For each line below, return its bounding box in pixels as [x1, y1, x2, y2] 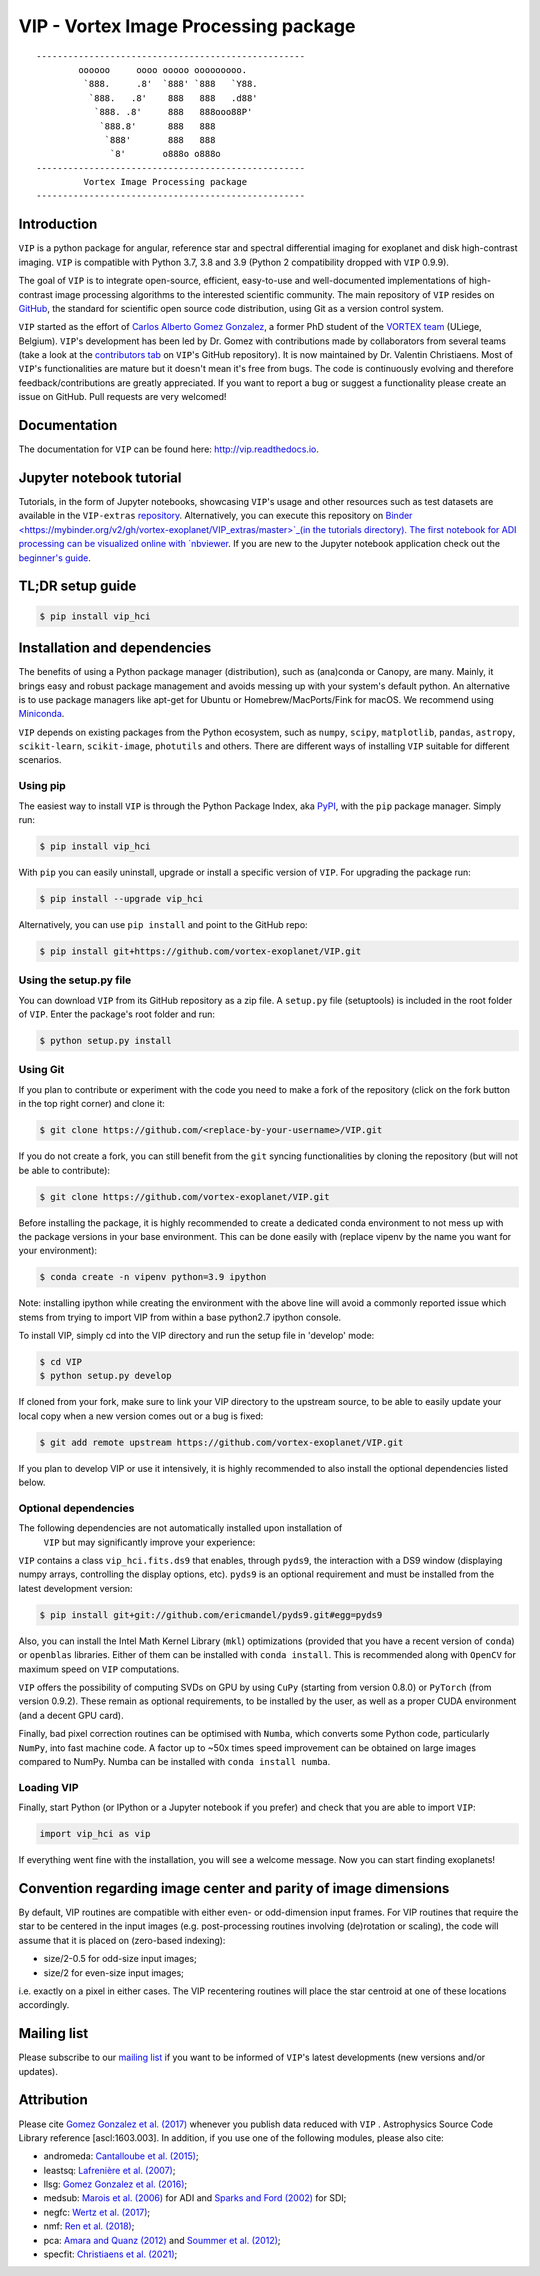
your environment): [18, 1245, 98, 1257]
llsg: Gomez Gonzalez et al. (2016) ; [43, 2178, 188, 2190]
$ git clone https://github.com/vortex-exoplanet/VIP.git [39, 1191, 330, 1202]
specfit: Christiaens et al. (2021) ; [43, 2248, 178, 2260]
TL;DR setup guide [18, 578, 137, 595]
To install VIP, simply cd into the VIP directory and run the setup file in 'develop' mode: [18, 1330, 375, 1342]
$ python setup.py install [39, 1035, 172, 1047]
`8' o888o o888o [110, 148, 222, 160]
